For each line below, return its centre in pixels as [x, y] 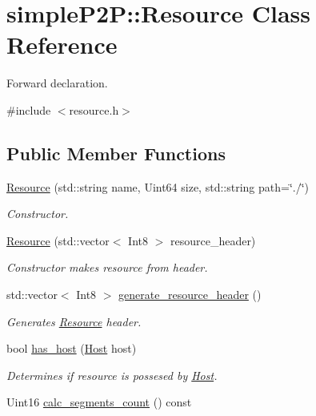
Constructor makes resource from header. [107, 267]
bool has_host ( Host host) [72, 348]
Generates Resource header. [74, 321]
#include [29, 109]
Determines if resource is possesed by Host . [112, 375]
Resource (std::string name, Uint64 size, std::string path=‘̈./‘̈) [158, 186]
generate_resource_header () [190, 295]
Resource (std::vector [58, 240]
